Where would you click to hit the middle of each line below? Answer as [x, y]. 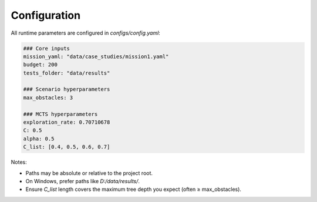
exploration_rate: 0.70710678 [67, 122]
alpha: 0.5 [39, 139]
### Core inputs [47, 48]
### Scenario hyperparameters [67, 89]
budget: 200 [41, 65]
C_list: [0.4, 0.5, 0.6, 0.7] [67, 147]
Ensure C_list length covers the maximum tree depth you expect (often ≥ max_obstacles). [134, 189]
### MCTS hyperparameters [60, 114]
